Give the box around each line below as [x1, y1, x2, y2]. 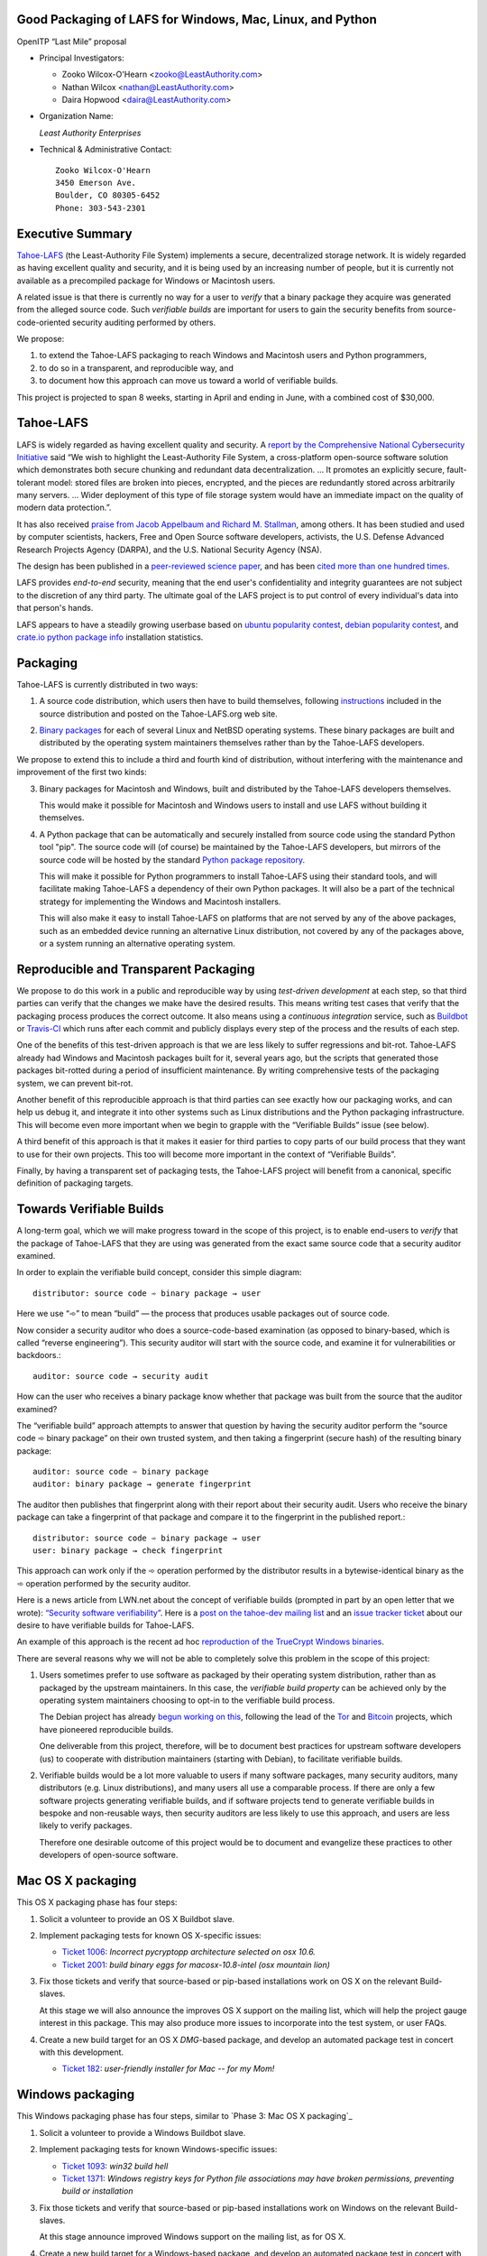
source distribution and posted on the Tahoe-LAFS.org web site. [39, 708, 279, 719]
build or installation [61, 2186, 133, 2196]
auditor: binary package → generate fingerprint [32, 1479, 252, 1489]
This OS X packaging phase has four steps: [16, 1897, 178, 1908]
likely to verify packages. [39, 1820, 133, 1831]
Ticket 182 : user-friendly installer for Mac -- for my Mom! [61, 2063, 275, 2075]
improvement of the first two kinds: [16, 767, 148, 778]
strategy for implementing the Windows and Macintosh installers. [39, 896, 281, 907]
